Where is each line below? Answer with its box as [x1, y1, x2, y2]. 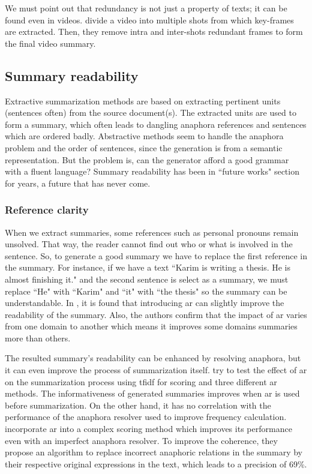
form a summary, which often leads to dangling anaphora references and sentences [5, 118, 307, 130]
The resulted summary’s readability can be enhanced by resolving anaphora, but [5, 352, 301, 364]
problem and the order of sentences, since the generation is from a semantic [5, 141, 283, 154]
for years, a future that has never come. [5, 176, 151, 189]
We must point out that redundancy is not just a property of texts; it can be [5, 2, 287, 14]
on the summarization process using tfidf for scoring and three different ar [5, 375, 277, 388]
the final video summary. [5, 37, 96, 49]
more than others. [5, 331, 71, 344]
